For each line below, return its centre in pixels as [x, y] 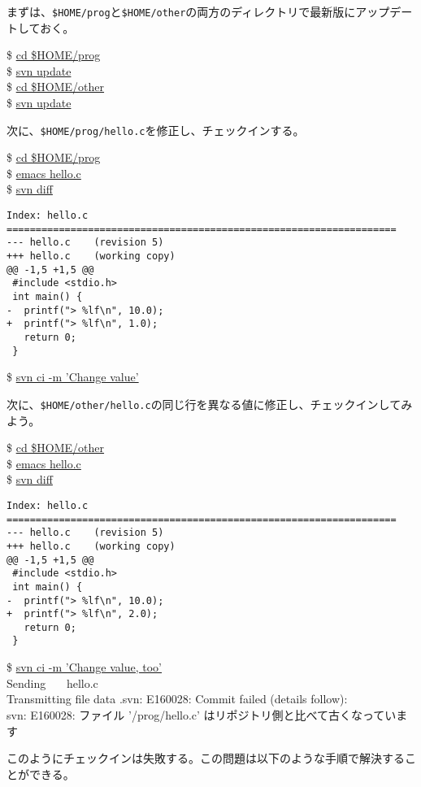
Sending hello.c [52, 683]
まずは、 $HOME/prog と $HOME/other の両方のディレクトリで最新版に [181, 11]
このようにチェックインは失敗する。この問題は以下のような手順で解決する [206, 758]
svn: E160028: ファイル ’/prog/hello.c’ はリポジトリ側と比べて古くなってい [202, 714]
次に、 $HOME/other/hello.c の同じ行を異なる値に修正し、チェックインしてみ [210, 404]
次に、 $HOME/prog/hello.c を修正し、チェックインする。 [156, 130]
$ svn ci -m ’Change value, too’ [85, 667]
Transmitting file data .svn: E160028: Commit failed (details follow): [177, 699]
